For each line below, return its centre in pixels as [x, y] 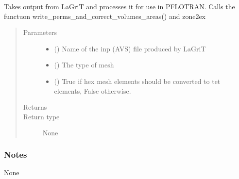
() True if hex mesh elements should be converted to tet [137, 81]
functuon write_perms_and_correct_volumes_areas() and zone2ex [105, 16]
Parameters [40, 32]
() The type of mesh [84, 65]
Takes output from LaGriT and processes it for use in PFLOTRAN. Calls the [119, 6]
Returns [35, 107]
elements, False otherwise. [93, 90]
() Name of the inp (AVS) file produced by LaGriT [130, 48]
